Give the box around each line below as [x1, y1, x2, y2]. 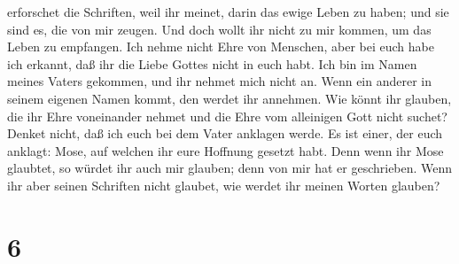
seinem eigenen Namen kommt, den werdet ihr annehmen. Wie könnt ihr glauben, [7, 89, 452, 107]
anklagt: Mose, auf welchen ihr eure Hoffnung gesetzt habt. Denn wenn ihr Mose [7, 141, 444, 159]
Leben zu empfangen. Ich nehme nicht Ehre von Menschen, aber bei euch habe [7, 37, 434, 56]
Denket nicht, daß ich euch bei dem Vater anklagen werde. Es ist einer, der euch [7, 124, 443, 143]
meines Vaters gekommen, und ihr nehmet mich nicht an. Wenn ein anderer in [7, 72, 432, 90]
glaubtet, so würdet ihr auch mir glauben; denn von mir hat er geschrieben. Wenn [7, 159, 453, 177]
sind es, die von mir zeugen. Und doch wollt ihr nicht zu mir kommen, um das [7, 19, 432, 38]
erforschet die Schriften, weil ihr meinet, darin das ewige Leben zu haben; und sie [7, 3, 449, 20]
